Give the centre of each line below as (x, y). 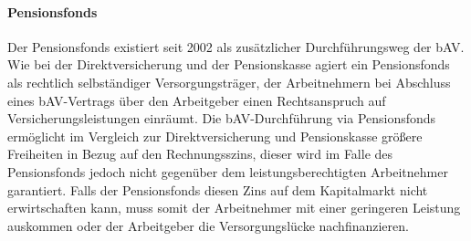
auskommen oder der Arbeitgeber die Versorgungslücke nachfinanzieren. (208, 225)
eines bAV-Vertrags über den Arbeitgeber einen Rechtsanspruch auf (197, 100)
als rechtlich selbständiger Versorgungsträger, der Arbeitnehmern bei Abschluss (229, 82)
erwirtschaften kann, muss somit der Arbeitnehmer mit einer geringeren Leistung (234, 208)
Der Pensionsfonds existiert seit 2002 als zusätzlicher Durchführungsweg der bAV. (236, 46)
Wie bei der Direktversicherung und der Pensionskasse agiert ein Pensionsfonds (229, 64)
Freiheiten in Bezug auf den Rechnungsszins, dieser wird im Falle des (200, 154)
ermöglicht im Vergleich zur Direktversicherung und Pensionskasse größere (215, 136)
